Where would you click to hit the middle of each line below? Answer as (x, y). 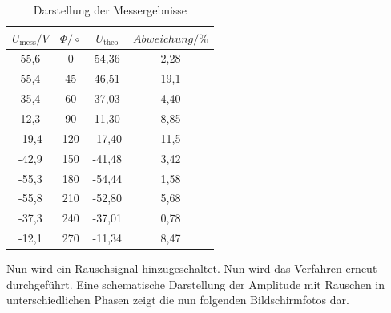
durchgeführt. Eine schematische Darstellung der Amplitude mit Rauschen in (196, 284)
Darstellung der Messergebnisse (110, 10)
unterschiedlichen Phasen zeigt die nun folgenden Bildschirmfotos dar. (178, 300)
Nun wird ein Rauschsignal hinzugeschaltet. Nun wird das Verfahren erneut (192, 268)
